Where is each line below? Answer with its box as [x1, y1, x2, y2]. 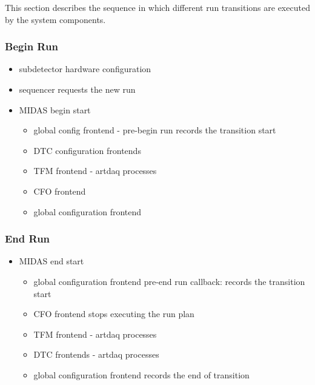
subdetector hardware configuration [19, 62, 151, 75]
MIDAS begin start [19, 103, 91, 116]
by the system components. [5, 13, 106, 25]
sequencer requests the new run [19, 83, 136, 95]
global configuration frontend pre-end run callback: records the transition [33, 275, 305, 287]
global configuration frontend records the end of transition [33, 368, 250, 381]
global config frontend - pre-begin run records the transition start [33, 124, 276, 136]
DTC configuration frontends [33, 144, 141, 156]
